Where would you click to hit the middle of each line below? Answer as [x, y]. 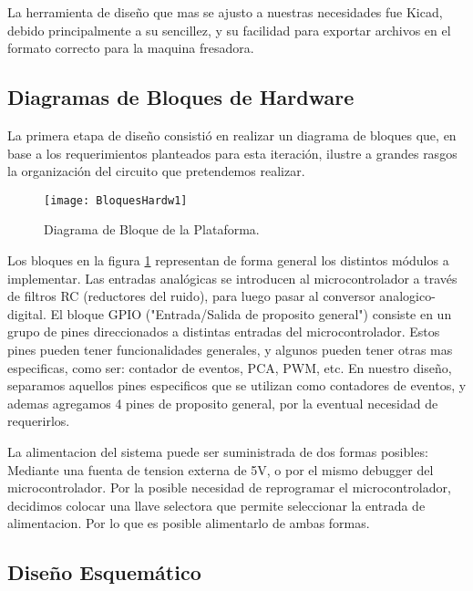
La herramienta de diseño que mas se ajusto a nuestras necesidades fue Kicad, [225, 12]
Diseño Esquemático [104, 572]
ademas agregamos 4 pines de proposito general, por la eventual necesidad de [223, 403]
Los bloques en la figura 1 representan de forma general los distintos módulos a [228, 260]
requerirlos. [39, 421]
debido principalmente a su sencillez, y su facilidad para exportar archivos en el [229, 30]
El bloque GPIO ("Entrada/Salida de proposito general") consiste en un [251, 313]
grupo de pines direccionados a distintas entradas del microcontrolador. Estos [224, 332]
